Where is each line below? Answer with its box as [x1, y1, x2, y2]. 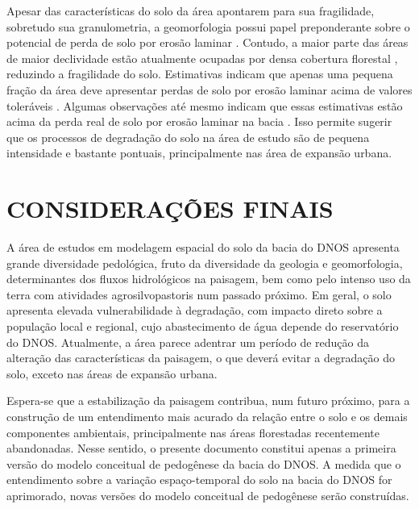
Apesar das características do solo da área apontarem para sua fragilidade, [6, 2, 375, 19]
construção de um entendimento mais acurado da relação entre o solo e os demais [6, 408, 408, 424]
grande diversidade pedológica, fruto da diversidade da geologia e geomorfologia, [6, 254, 403, 271]
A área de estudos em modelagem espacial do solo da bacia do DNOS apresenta [6, 239, 400, 256]
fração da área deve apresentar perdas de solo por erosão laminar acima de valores [6, 81, 413, 98]
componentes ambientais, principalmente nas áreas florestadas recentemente [6, 423, 380, 440]
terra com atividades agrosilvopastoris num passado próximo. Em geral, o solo [6, 286, 392, 302]
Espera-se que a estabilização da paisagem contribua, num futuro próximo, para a [6, 392, 410, 409]
